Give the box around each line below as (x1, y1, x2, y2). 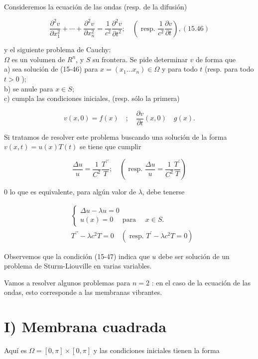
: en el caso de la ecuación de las (151, 277, 251, 287)
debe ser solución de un (158, 251, 230, 261)
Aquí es (4, 345, 27, 356)
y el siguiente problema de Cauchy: (4, 44, 111, 55)
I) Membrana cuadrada (4, 316, 167, 337)
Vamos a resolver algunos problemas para (4, 277, 130, 287)
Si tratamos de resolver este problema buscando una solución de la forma (4, 131, 227, 142)
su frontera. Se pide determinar (92, 54, 188, 64)
